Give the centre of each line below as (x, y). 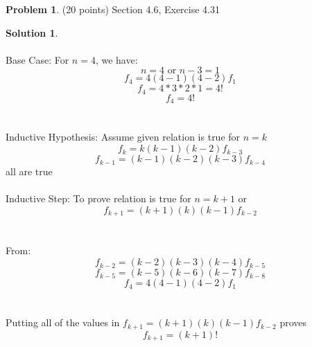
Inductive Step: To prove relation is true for (98, 198)
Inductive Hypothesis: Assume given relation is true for (123, 137)
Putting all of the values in (63, 322)
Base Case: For (37, 59)
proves (293, 322)
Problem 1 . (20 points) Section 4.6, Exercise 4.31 (113, 9)
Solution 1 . (32, 32)
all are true (29, 171)
